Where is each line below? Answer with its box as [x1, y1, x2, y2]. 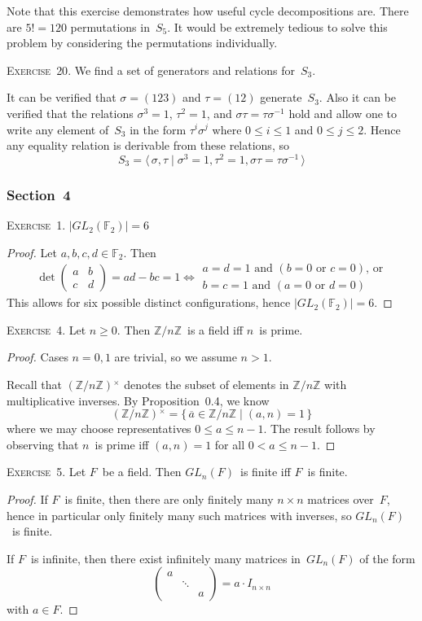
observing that [7, 435, 79, 453]
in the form [130, 120, 187, 138]
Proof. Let [7, 243, 57, 260]
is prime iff [95, 435, 149, 453]
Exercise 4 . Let [7, 321, 86, 338]
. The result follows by [263, 420, 376, 437]
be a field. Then [102, 463, 182, 480]
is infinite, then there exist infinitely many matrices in [31, 549, 301, 566]
